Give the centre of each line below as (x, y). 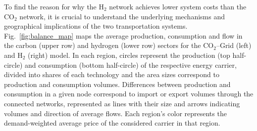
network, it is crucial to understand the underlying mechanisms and (122, 16)
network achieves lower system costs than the (178, 6)
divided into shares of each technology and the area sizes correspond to (112, 74)
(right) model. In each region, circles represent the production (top (129, 55)
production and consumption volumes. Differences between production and (117, 84)
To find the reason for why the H (54, 6)
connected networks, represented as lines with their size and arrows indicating (122, 103)
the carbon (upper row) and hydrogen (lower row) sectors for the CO (109, 45)
